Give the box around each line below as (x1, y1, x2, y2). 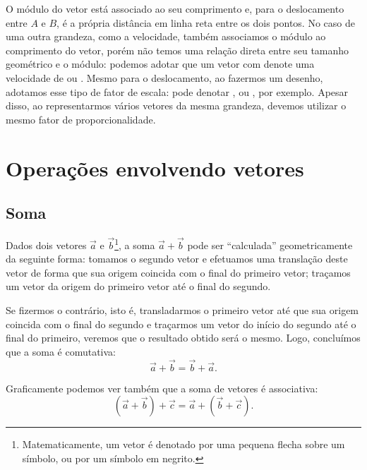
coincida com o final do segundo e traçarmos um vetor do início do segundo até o (6, 316, 356, 331)
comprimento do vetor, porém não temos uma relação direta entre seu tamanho (6, 42, 349, 57)
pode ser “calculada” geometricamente (187, 237, 353, 252)
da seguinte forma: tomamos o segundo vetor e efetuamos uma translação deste (6, 251, 348, 266)
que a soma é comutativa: (6, 344, 116, 358)
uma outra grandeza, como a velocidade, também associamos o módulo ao (6, 29, 326, 44)
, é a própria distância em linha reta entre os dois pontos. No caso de (56, 15, 355, 30)
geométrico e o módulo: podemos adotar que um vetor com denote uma (6, 56, 315, 71)
